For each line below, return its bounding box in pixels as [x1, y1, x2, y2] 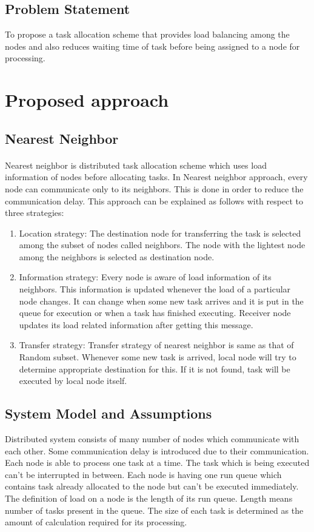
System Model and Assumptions [5, 404, 212, 423]
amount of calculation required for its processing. [5, 516, 187, 528]
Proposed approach [5, 87, 169, 112]
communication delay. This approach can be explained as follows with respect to [5, 194, 303, 207]
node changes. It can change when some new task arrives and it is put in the [19, 294, 304, 307]
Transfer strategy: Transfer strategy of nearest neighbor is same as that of [19, 338, 294, 351]
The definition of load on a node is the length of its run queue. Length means [5, 492, 293, 504]
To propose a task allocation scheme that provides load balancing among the [5, 28, 290, 41]
